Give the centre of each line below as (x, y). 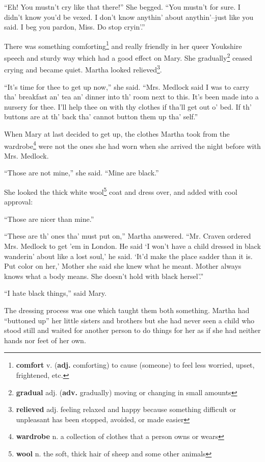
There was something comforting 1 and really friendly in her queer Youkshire (123, 45)
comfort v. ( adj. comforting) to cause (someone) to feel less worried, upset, (135, 365)
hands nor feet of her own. (45, 340)
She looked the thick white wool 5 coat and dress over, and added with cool (121, 191)
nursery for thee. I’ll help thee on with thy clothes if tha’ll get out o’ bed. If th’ (128, 106)
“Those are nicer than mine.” (49, 219)
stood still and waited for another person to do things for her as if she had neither (132, 330)
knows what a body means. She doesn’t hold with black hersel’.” (104, 276)
